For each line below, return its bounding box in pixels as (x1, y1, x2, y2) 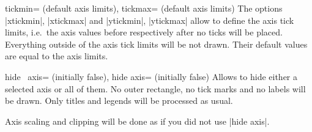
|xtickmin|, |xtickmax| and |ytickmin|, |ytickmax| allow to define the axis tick (5, 13, 294, 26)
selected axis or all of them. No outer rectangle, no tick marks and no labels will (5, 82, 306, 95)
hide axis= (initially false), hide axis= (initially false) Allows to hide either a (5, 70, 298, 82)
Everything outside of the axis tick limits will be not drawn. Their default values (5, 37, 308, 50)
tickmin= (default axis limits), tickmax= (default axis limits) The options (5, 2, 283, 14)
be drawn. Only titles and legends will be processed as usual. (5, 94, 233, 107)
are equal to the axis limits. (5, 50, 108, 62)
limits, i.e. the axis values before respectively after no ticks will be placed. (5, 26, 283, 38)
